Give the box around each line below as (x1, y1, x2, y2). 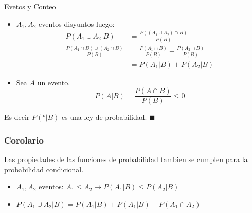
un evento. (37, 77, 70, 87)
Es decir (4, 112, 30, 122)
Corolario (4, 133, 44, 146)
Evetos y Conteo (4, 1, 56, 11)
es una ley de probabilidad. (61, 112, 147, 122)
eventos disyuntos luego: (39, 18, 115, 29)
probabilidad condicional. (4, 164, 84, 174)
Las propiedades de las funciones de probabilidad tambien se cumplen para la (4, 154, 248, 164)
